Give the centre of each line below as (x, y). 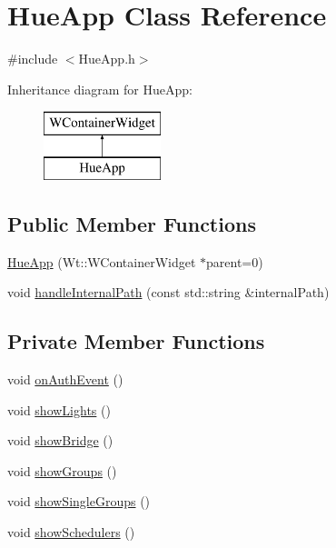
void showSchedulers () (71, 532)
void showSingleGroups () (79, 501)
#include (33, 59)
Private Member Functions (136, 341)
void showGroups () (62, 470)
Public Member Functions (132, 223)
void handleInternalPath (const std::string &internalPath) (168, 292)
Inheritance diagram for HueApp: (100, 89)
